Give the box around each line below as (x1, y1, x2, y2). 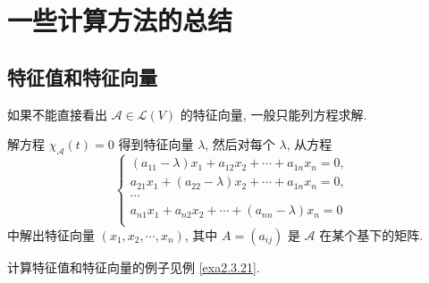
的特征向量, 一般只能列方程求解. (180, 104, 367, 123)
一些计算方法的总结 (7, 2, 233, 38)
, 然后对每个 (205, 135, 275, 154)
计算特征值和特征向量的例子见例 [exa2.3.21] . (7, 257, 260, 276)
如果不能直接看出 (7, 104, 107, 123)
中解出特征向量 (7, 225, 95, 244)
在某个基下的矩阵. (319, 225, 424, 244)
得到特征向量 (118, 135, 194, 154)
